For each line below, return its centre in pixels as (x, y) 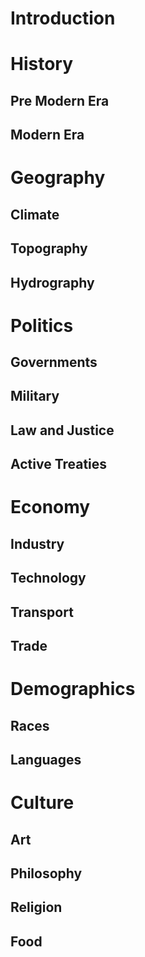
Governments (54, 362)
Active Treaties (59, 464)
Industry (37, 543)
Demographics (73, 689)
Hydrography (52, 282)
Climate (35, 214)
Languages (46, 759)
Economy (50, 507)
